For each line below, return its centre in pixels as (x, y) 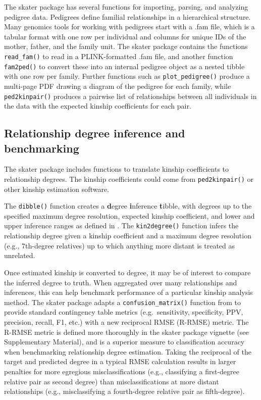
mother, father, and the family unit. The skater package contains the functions (126, 46)
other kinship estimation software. (57, 189)
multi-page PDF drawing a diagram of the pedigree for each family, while (118, 86)
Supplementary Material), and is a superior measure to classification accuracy (124, 342)
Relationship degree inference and (95, 133)
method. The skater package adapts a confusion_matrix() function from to (122, 302)
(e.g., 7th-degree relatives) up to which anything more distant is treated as (120, 245)
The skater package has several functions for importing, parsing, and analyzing (126, 7)
